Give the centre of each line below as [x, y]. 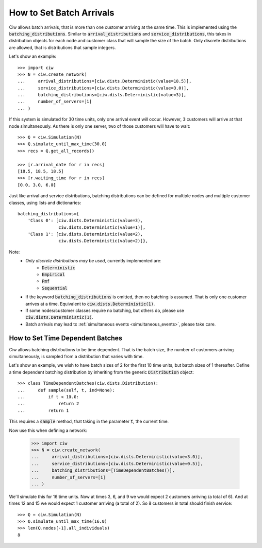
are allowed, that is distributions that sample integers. [62, 47]
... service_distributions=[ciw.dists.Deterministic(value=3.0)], [103, 88]
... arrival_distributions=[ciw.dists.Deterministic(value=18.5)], [105, 81]
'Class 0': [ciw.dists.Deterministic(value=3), [85, 221]
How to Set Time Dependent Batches [65, 338]
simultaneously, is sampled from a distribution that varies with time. [76, 357]
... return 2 [49, 404]
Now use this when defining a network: [48, 430]
